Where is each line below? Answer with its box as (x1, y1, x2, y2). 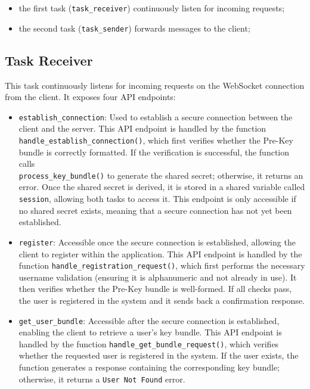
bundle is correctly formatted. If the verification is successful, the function (18, 145, 290, 158)
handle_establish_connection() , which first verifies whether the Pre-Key (18, 133, 293, 146)
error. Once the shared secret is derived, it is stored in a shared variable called (18, 181, 305, 193)
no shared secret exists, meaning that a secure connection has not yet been (18, 204, 292, 216)
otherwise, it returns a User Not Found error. (18, 372, 185, 385)
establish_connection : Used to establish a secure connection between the (18, 110, 293, 123)
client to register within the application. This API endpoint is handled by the (18, 247, 302, 260)
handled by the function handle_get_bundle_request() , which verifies (18, 337, 279, 350)
